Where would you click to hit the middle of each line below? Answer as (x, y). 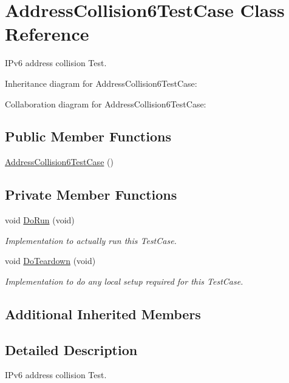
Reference (47, 34)
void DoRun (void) (40, 220)
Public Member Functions (88, 136)
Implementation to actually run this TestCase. (91, 240)
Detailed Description (71, 349)
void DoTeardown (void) (50, 261)
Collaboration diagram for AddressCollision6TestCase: (106, 103)
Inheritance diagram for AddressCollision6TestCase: (101, 83)
